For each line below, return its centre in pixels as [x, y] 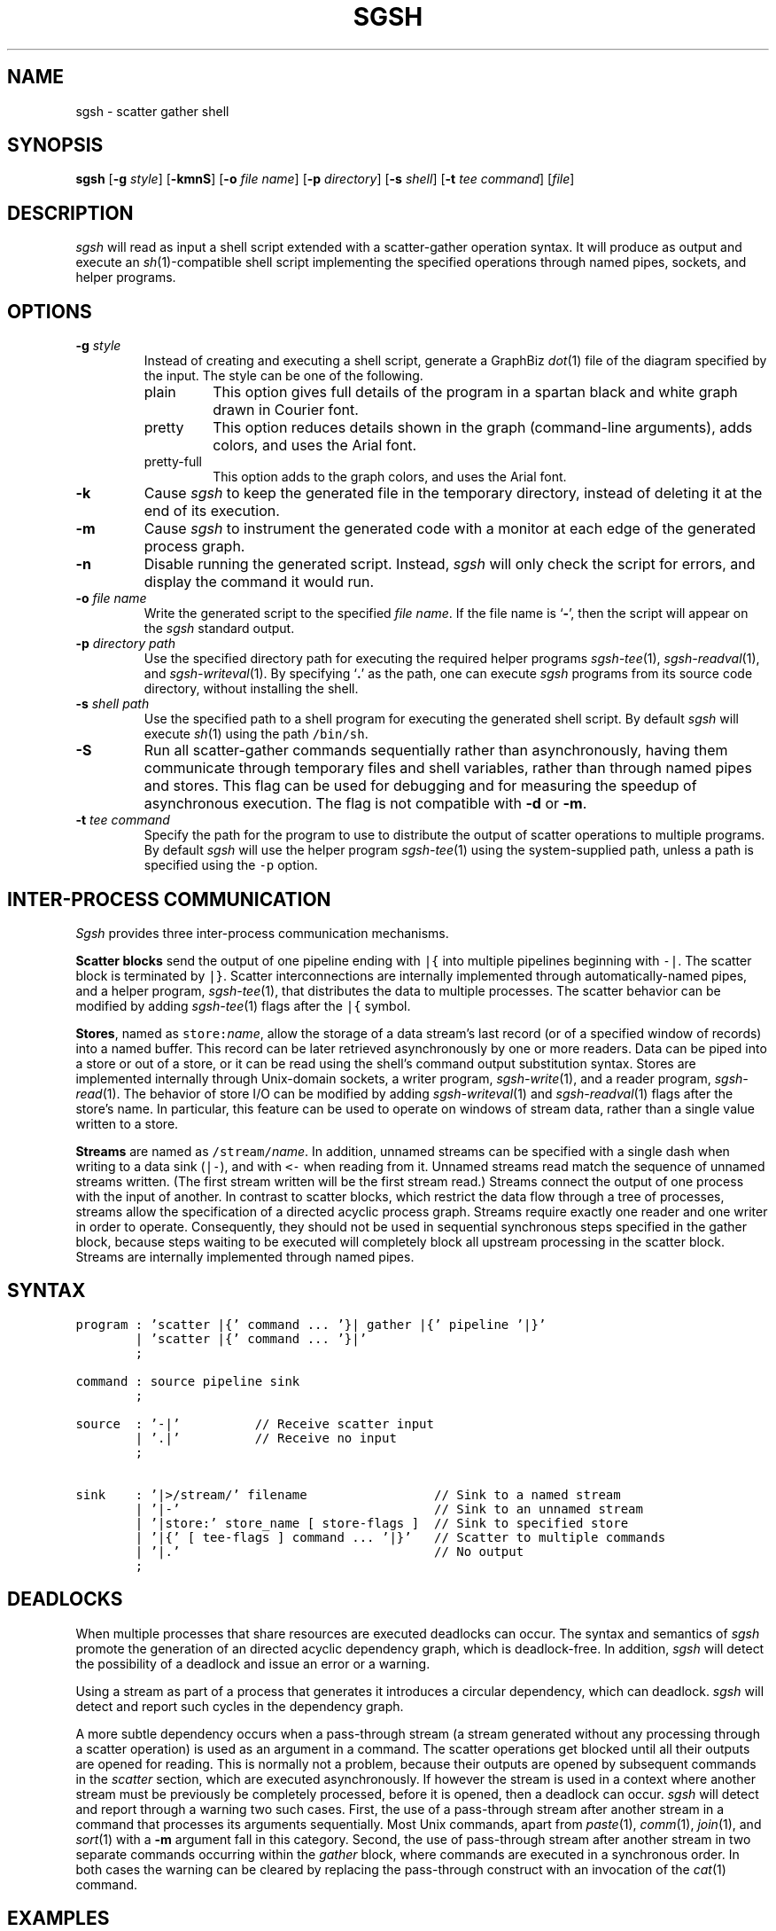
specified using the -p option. [231, 865]
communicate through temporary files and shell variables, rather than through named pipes [448, 768]
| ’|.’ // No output [330, 1551]
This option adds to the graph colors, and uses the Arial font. [390, 477]
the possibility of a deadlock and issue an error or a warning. [253, 1663]
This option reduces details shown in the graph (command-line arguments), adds [483, 428]
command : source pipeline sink [188, 1381]
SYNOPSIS [55, 145]
